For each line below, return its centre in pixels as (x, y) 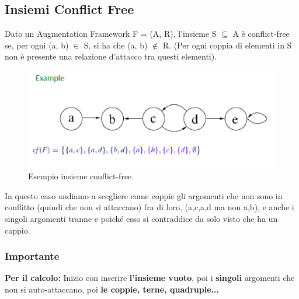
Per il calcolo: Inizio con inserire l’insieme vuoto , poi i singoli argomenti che (150, 278)
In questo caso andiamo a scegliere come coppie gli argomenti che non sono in (144, 195)
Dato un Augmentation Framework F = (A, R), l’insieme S (111, 34)
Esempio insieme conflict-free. (81, 176)
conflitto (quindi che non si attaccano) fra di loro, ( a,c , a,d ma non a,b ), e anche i (149, 207)
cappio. (18, 230)
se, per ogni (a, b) (37, 45)
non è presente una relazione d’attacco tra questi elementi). (111, 56)
